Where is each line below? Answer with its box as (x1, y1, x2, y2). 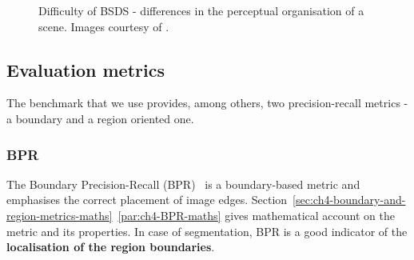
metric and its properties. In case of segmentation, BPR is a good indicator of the (6, 222, 408, 239)
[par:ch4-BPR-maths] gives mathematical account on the (117, 206, 395, 223)
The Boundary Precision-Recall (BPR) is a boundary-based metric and (6, 175, 360, 192)
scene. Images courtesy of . (38, 18, 169, 34)
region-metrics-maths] (6, 206, 113, 223)
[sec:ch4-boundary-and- (293, 191, 406, 208)
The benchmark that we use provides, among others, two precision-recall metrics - (6, 94, 408, 111)
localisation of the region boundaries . (6, 238, 215, 255)
